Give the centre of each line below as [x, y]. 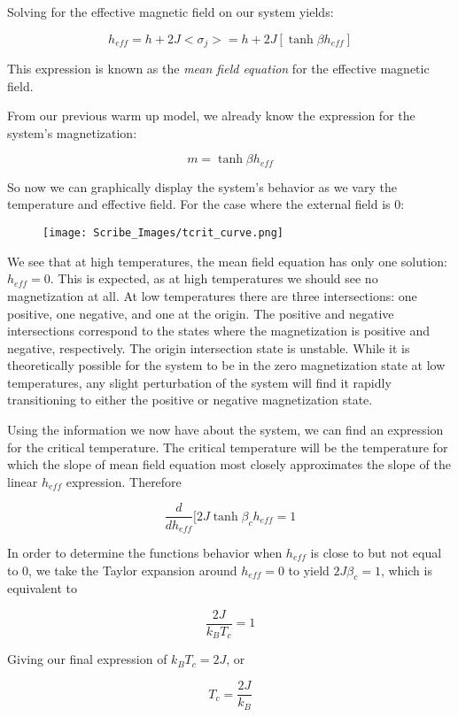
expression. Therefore [124, 481]
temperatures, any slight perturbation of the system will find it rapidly [199, 382]
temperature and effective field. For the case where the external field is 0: [206, 204]
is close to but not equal [376, 552]
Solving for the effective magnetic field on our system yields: [171, 12]
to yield [309, 570]
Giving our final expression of [87, 659]
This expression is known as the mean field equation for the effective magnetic [218, 69]
